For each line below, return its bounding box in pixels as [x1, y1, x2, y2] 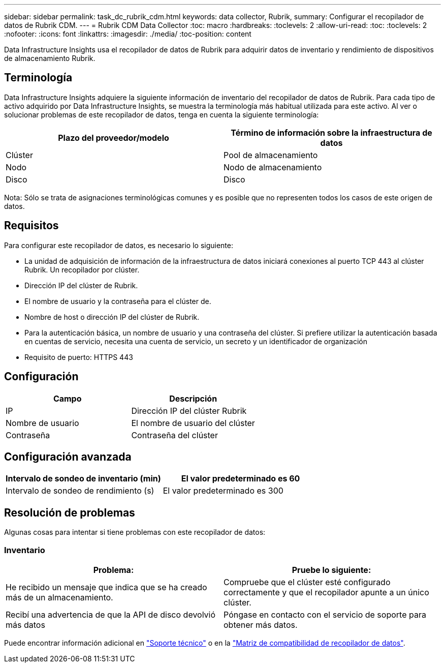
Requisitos [4, 219, 59, 232]
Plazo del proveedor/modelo [58, 132, 169, 143]
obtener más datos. [224, 619, 298, 630]
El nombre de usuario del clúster [131, 417, 255, 428]
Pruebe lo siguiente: [292, 564, 371, 575]
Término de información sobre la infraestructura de [231, 127, 432, 138]
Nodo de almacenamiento [224, 162, 322, 172]
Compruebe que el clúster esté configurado [224, 577, 391, 587]
